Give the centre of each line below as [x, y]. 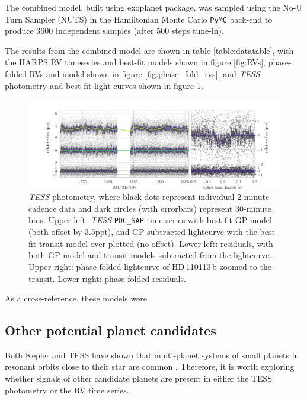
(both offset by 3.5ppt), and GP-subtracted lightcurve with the [143, 232]
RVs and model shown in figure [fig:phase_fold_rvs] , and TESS [145, 74]
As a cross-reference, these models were [76, 298]
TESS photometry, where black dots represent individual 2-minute [149, 197]
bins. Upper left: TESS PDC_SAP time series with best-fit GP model [150, 220]
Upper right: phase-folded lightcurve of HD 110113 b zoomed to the [150, 266]
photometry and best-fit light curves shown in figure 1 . [104, 85]
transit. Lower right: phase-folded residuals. [107, 278]
